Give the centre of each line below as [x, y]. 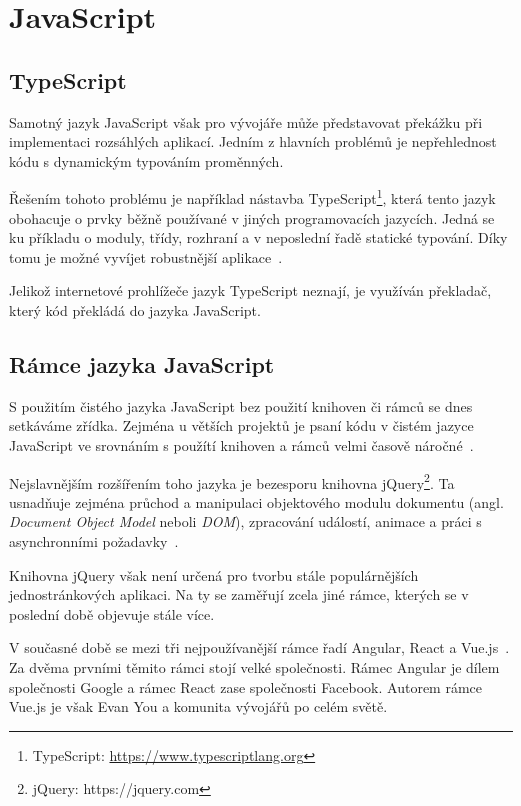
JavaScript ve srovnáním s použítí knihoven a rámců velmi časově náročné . [241, 444]
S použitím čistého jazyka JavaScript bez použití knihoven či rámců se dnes [241, 405]
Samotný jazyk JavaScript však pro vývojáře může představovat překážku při [246, 121]
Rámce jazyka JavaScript [142, 363]
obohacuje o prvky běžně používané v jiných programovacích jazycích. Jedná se [252, 217]
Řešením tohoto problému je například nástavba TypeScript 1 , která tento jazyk [252, 197]
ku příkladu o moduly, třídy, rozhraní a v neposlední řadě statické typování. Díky [258, 237]
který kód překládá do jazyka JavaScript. [135, 309]
